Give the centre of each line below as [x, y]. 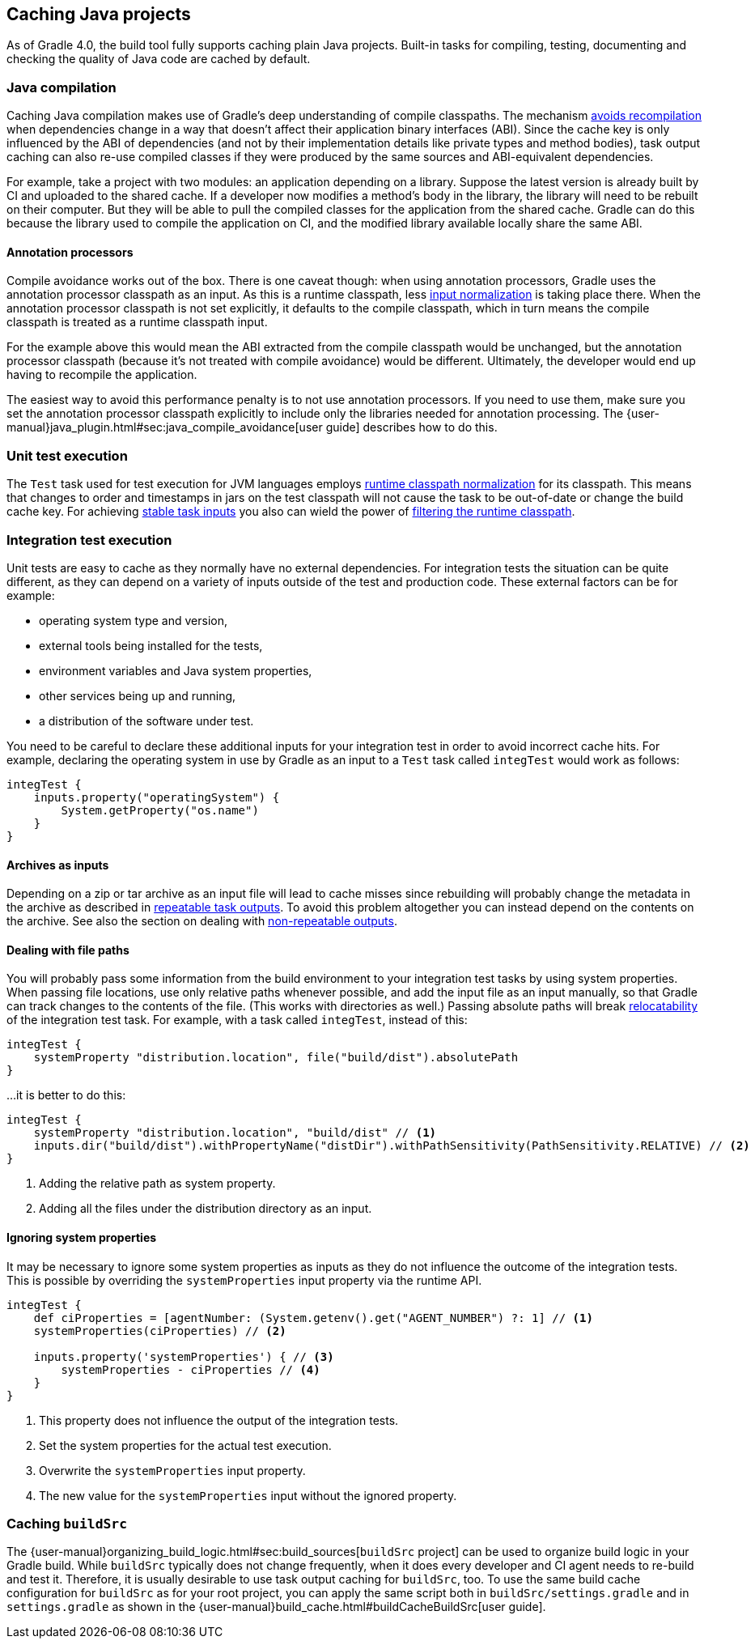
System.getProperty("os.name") [160, 810]
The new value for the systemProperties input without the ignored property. [248, 1495]
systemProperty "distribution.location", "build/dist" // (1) [235, 1133]
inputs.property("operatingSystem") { [157, 797]
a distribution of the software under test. [146, 720]
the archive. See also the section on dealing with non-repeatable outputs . [202, 921]
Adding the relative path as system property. [157, 1184]
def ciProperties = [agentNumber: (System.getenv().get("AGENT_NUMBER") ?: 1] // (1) [313, 1318]
